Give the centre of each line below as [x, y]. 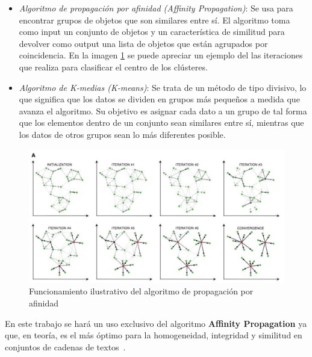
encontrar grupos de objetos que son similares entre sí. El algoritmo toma [154, 20]
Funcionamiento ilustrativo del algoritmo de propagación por [141, 291]
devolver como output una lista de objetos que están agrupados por [143, 43]
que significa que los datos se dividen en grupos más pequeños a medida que [159, 99]
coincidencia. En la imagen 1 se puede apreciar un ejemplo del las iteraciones [161, 55]
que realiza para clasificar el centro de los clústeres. [113, 67]
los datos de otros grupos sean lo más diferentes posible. [122, 134]
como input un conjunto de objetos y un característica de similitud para [152, 32]
